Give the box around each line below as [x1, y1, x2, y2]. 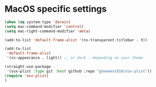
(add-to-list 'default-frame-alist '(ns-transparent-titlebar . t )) [4, 38, 148, 43]
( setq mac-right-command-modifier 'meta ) [4, 28, 91, 34]
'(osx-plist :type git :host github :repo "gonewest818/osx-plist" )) [6, 68, 152, 74]
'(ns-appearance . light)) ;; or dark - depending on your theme [6, 55, 143, 61]
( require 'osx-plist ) [4, 73, 49, 78]
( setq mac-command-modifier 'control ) [4, 24, 84, 29]
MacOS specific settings [4, 3, 107, 15]
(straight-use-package [4, 65, 51, 69]
